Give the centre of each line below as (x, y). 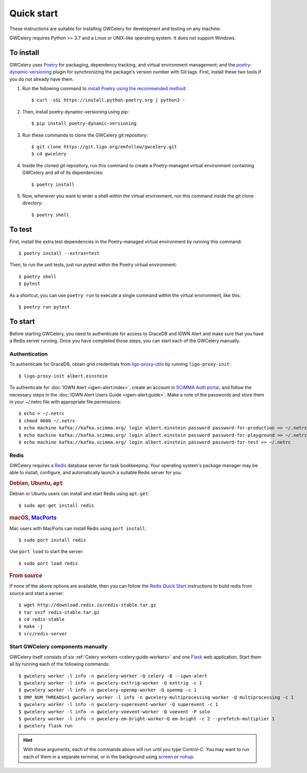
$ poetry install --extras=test (59, 253)
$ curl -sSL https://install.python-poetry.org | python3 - (108, 100)
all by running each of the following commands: (60, 664)
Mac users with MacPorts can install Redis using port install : (78, 528)
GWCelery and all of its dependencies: (63, 173)
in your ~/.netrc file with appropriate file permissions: (65, 402)
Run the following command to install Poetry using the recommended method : (104, 89)
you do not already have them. (42, 79)
